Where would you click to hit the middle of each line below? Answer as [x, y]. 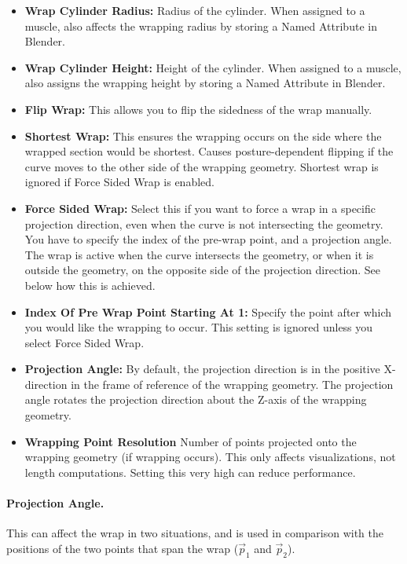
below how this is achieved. [90, 285]
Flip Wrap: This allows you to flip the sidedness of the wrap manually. [198, 109]
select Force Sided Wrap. [84, 342]
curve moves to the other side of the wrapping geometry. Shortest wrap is [202, 166]
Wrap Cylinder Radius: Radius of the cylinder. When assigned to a [195, 10]
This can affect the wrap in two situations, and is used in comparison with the [195, 533]
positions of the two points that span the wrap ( [123, 548]
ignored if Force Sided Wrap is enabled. [119, 182]
